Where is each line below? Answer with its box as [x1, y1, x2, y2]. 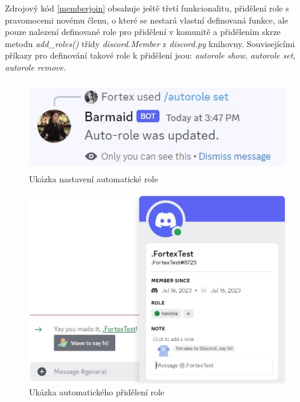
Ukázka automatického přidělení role [29, 385, 165, 398]
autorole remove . [5, 60, 66, 73]
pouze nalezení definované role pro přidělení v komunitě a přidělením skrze [5, 25, 281, 38]
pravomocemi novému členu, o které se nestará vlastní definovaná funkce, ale [5, 13, 289, 26]
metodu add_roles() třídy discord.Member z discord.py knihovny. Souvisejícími [5, 37, 295, 49]
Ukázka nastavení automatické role [29, 172, 158, 185]
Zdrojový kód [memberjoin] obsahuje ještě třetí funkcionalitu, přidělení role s [5, 2, 289, 14]
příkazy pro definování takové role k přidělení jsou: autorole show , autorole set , [5, 49, 296, 62]
